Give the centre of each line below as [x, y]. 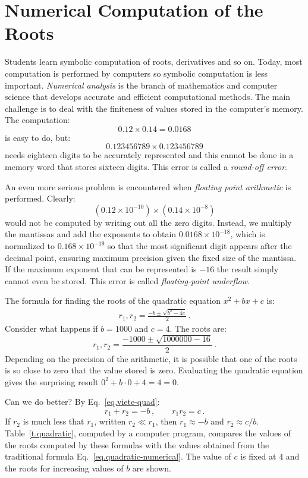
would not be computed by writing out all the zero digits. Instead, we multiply [148, 222]
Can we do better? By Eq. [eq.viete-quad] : [82, 402]
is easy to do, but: [38, 137]
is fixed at [258, 456]
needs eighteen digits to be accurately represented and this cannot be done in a [149, 155]
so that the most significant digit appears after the [200, 246]
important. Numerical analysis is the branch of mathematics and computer [141, 85]
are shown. [152, 468]
